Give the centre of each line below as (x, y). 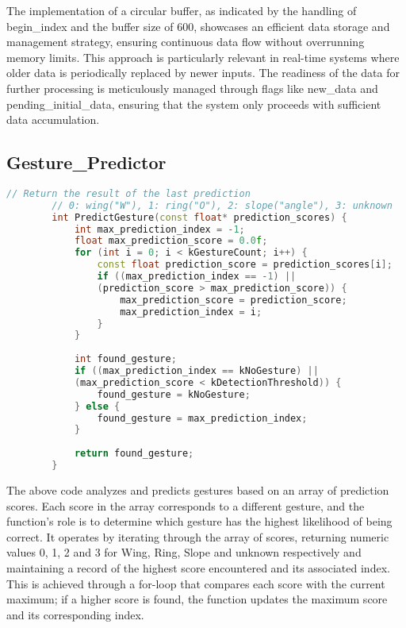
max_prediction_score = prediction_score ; (234, 300)
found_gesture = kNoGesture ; (174, 394)
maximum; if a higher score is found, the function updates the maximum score (197, 599)
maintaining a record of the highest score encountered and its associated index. (198, 567)
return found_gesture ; (134, 454)
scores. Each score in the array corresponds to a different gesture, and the (186, 505)
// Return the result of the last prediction (128, 193)
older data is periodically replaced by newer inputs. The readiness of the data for (203, 73)
